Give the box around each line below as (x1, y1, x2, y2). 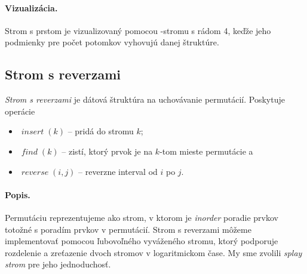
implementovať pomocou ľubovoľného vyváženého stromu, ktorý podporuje (5, 235, 278, 247)
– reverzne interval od (78, 165, 158, 177)
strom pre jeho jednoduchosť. (5, 258, 111, 270)
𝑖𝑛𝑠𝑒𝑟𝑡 (21, 128, 44, 137)
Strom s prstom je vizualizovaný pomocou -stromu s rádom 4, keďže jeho (5, 24, 271, 36)
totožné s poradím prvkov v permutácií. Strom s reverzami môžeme (5, 223, 251, 235)
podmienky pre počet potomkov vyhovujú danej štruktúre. (5, 36, 219, 48)
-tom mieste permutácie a (159, 144, 253, 157)
